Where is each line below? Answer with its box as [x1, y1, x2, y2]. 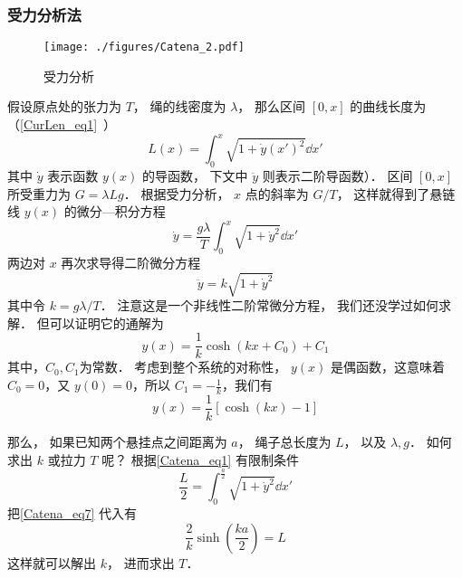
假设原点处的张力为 [7, 97, 121, 116]
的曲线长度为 [350, 97, 427, 116]
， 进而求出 [106, 553, 175, 572]
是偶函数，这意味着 [330, 357, 445, 376]
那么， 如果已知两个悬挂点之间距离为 [7, 431, 227, 450]
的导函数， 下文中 [141, 166, 248, 185]
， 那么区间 [237, 97, 306, 116]
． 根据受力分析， [123, 184, 230, 203]
